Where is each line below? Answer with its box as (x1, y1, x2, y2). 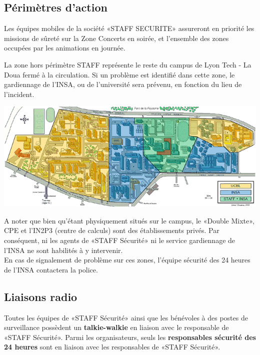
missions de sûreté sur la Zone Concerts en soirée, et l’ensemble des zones (4, 32, 229, 43)
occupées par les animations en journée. (4, 42, 125, 53)
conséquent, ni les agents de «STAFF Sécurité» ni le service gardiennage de (4, 234, 235, 245)
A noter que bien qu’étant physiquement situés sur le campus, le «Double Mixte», (4, 215, 254, 225)
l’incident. (4, 88, 34, 99)
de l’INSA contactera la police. (4, 264, 98, 274)
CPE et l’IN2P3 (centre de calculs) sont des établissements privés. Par (4, 225, 219, 235)
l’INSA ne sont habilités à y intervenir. (4, 244, 123, 255)
